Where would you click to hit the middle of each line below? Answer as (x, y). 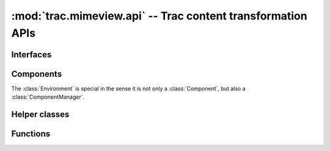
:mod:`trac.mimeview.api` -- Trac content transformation (159, 16)
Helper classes (40, 115)
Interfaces (31, 54)
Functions (31, 134)
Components (37, 74)
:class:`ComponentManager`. (48, 97)
